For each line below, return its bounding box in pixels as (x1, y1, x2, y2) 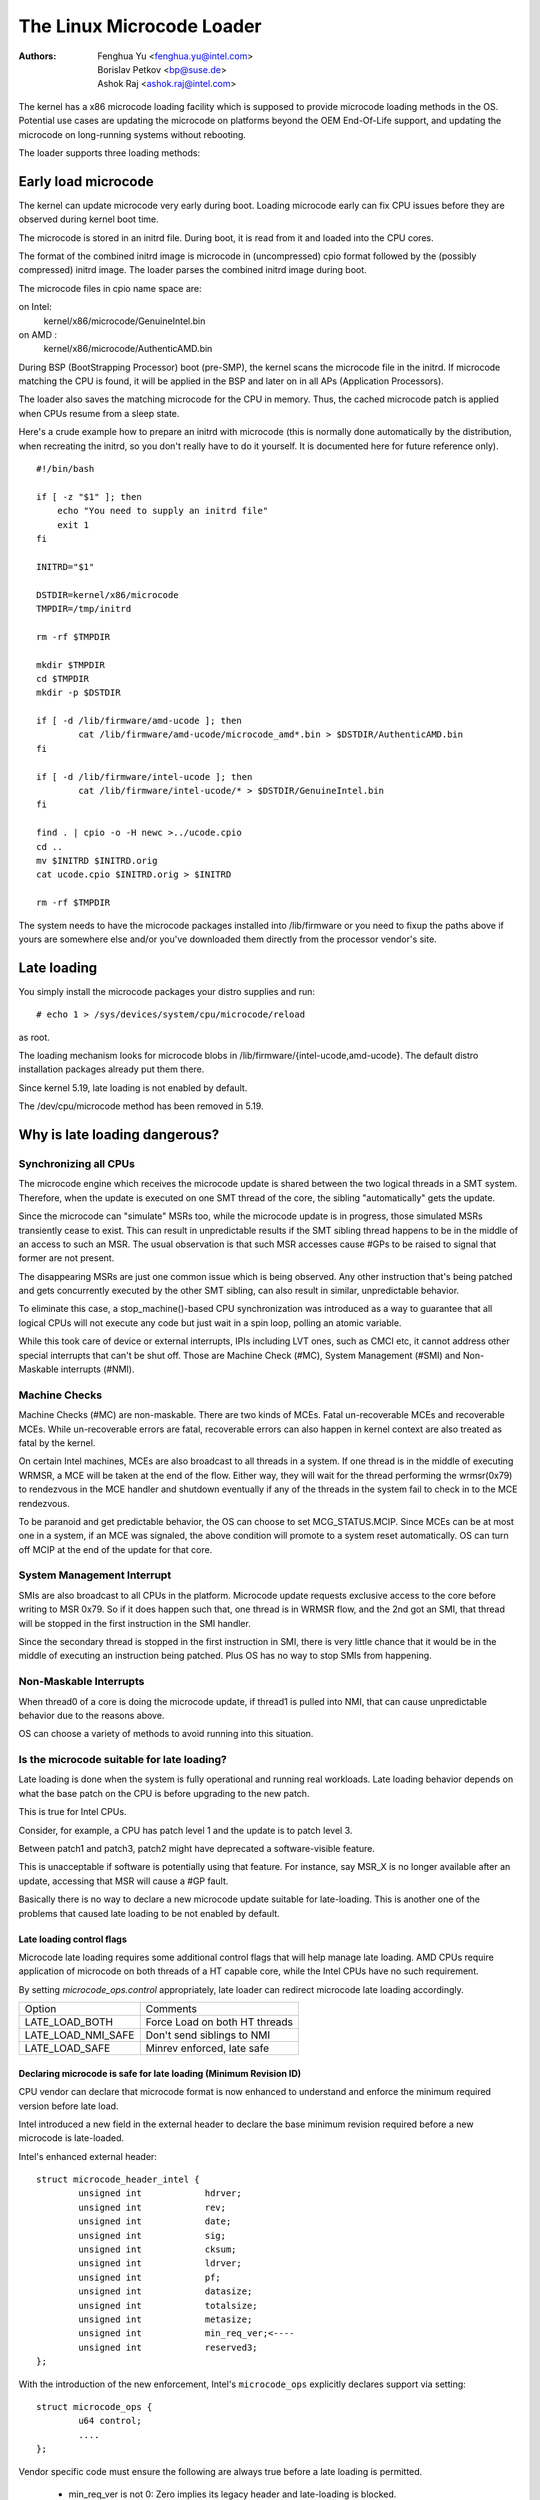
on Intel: (18, 301, 52, 313)
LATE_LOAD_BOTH (24, 2015, 114, 2029)
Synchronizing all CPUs (18, 1156, 135, 1170)
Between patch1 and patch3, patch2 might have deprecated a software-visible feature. (18, 1843, 375, 1855)
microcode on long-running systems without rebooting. (18, 128, 247, 140)
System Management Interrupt (18, 1568, 172, 1582)
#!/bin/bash (36, 463, 95, 475)
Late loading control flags (18, 1933, 127, 1945)
